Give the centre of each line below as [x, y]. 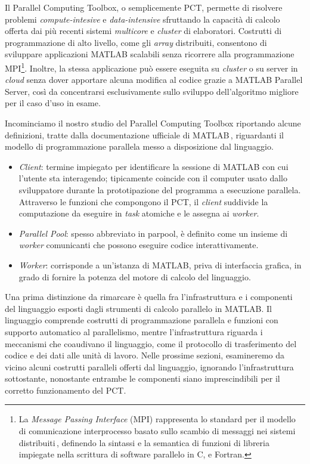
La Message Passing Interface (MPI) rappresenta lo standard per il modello [157, 419]
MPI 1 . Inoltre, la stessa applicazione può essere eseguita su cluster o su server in [151, 67]
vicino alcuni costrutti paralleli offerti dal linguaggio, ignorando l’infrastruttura [149, 366]
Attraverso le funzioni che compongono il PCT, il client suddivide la [143, 201]
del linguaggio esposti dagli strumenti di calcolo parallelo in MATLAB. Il [138, 308]
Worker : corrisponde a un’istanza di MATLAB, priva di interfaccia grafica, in [160, 265]
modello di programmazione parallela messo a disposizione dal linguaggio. [139, 146]
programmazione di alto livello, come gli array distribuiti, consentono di [136, 42]
